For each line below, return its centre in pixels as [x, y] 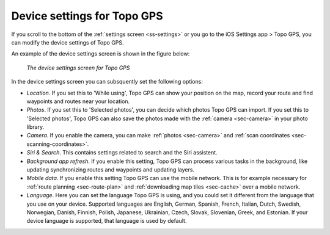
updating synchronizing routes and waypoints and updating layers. [111, 170]
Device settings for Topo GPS [87, 16]
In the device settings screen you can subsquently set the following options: [107, 82]
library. [35, 127]
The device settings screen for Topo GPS [78, 68]
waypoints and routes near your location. [78, 101]
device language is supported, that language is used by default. [107, 221]
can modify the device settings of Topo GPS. [68, 42]
